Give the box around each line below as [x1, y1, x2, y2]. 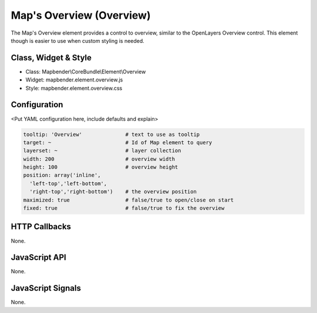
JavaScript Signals [11, 283, 82, 293]
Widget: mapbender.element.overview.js [25, 76, 123, 83]
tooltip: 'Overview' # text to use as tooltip [23, 131, 200, 138]
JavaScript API [11, 253, 67, 263]
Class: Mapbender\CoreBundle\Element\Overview [25, 68, 146, 75]
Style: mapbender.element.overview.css [25, 84, 123, 91]
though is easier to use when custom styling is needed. [11, 37, 145, 44]
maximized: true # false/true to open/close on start [23, 196, 234, 203]
